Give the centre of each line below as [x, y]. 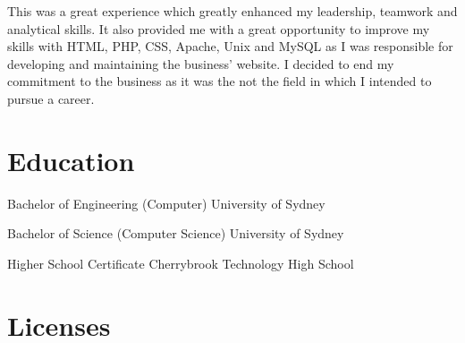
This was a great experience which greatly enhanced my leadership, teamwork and [232, 11]
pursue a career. [51, 98]
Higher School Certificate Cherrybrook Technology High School [181, 263]
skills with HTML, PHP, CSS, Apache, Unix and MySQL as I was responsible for [230, 46]
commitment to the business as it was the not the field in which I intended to [220, 81]
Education [71, 160]
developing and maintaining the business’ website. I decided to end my [201, 63]
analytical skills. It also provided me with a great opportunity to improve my [219, 28]
